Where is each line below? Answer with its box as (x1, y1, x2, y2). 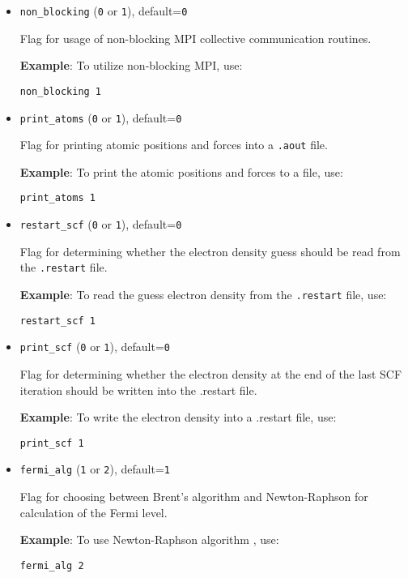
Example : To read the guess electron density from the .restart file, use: (19, 285, 387, 302)
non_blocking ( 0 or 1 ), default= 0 (19, 2, 188, 19)
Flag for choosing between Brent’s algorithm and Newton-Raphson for (19, 488, 368, 505)
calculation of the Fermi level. (19, 503, 168, 520)
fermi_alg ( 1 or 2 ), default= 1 (19, 460, 170, 477)
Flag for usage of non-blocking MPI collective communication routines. (19, 29, 372, 46)
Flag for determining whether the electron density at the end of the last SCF (19, 365, 402, 382)
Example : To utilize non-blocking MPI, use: (19, 57, 243, 74)
